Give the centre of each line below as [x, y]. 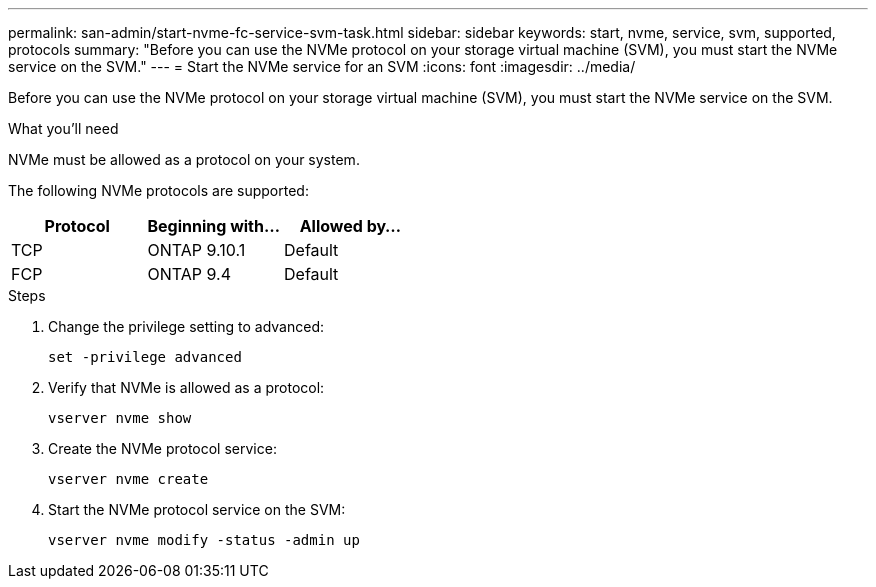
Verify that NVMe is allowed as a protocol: [186, 387]
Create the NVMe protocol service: [162, 448]
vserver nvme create [128, 479]
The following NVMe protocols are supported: [158, 190]
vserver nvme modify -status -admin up [204, 540]
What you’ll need [63, 128]
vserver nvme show [120, 418]
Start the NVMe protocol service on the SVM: [197, 509]
